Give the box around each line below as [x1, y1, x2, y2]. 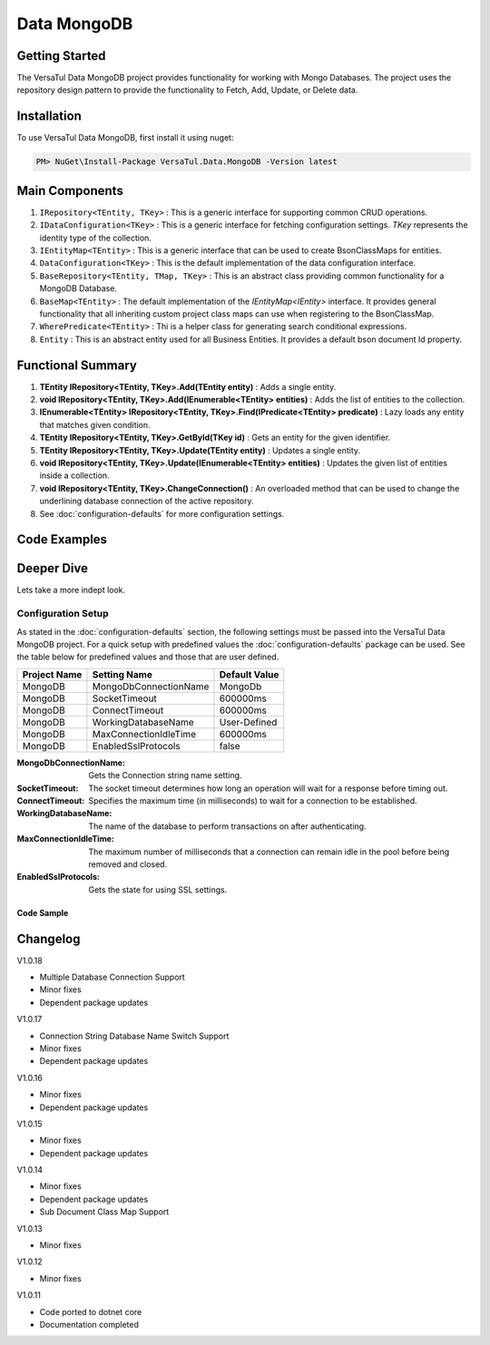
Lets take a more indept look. [16, 585, 126, 596]
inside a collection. [39, 470, 110, 481]
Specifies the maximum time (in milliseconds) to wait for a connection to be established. [88, 794, 417, 806]
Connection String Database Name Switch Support [39, 1030, 230, 1041]
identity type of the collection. [39, 232, 152, 243]
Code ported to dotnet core [39, 1306, 142, 1317]
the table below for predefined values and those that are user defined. [16, 651, 279, 662]
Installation [16, 109, 82, 124]
